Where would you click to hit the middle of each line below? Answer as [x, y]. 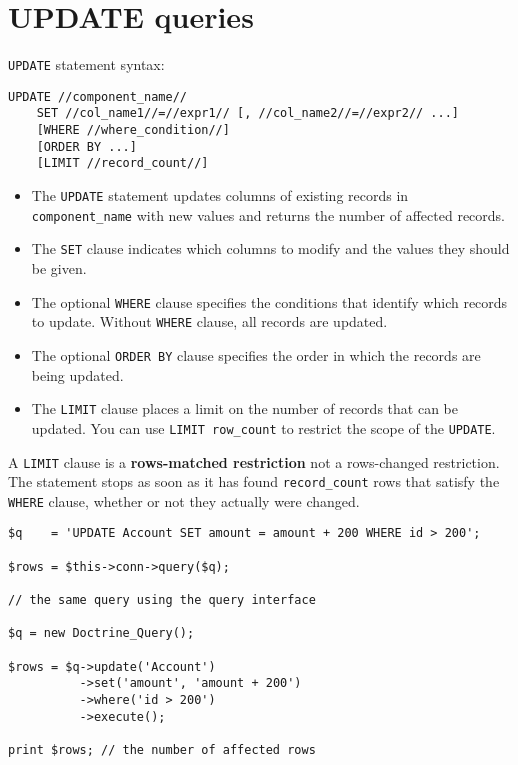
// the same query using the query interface [162, 600]
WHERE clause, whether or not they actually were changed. [184, 500]
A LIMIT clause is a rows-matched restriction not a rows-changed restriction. [254, 461]
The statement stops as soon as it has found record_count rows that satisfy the [254, 481]
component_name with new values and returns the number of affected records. [268, 214]
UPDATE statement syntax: [86, 64]
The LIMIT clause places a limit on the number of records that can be [244, 408]
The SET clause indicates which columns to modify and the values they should [270, 248]
